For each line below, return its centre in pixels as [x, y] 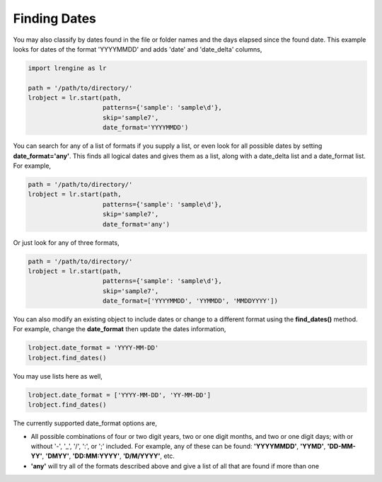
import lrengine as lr [67, 68]
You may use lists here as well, [58, 376]
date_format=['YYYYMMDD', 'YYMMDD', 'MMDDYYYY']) [191, 301]
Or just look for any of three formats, [66, 242]
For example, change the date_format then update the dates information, [120, 329]
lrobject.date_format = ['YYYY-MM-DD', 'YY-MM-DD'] [120, 395]
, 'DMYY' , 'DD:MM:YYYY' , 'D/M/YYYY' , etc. [108, 456]
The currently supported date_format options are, [85, 423]
